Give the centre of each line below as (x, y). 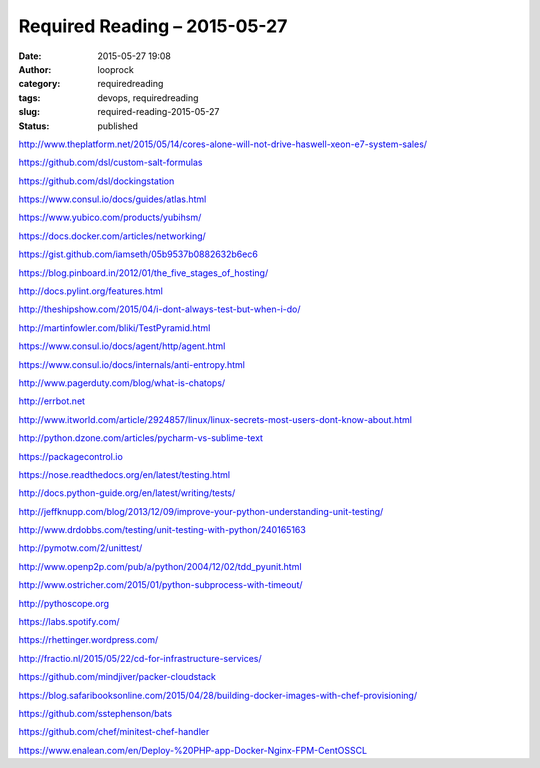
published (118, 126)
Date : (30, 56)
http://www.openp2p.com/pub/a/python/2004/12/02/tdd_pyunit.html (160, 566)
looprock (115, 69)
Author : (35, 69)
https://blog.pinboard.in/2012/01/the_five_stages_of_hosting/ (143, 272)
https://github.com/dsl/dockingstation (96, 181)
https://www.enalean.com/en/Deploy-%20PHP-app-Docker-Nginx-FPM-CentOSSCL (193, 750)
